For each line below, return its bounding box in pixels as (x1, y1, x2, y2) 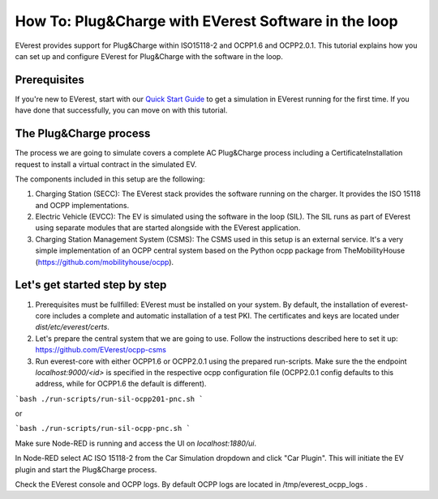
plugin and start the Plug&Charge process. (15, 464, 157, 474)
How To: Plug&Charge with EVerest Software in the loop (15, 12, 398, 30)
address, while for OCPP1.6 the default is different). (35, 379, 207, 389)
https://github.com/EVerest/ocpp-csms (35, 345, 166, 355)
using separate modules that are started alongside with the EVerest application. (35, 223, 301, 232)
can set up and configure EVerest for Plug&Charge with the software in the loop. (15, 51, 283, 61)
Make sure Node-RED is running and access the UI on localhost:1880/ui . (15, 438, 257, 448)
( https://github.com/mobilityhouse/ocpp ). (35, 257, 174, 267)
